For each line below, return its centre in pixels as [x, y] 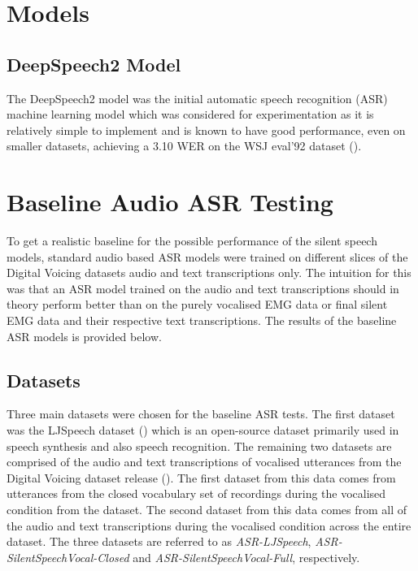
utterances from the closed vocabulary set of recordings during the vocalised [196, 493]
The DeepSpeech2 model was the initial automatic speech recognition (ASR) [197, 98]
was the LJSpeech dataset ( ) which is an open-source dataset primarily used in [203, 430]
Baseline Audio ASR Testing [170, 202]
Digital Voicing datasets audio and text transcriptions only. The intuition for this [209, 273]
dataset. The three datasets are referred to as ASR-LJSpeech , [159, 541]
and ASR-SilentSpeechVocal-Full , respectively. [246, 557]
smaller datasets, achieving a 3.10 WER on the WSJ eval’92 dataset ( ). [184, 146]
